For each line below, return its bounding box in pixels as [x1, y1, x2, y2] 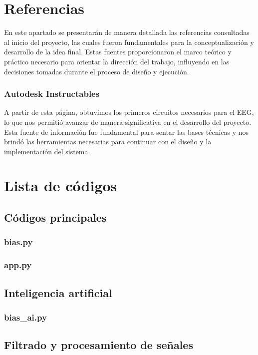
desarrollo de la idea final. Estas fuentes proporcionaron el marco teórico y [4, 46, 232, 57]
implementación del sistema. [4, 146, 90, 156]
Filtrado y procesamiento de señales [4, 337, 193, 353]
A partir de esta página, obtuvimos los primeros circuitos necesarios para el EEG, [4, 107, 254, 117]
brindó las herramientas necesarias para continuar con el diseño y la [4, 136, 212, 147]
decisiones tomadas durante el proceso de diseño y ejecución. [4, 66, 189, 76]
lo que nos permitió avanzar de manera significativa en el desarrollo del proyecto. [4, 116, 252, 127]
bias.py [4, 236, 33, 248]
